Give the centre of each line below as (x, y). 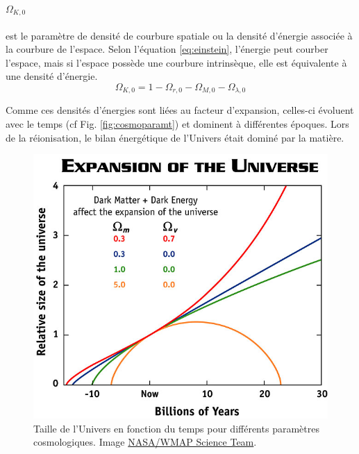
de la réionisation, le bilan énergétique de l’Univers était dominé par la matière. (175, 137)
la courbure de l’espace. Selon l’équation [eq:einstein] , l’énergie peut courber (167, 49)
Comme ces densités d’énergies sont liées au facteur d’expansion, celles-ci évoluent (180, 110)
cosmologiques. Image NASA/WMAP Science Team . (145, 442)
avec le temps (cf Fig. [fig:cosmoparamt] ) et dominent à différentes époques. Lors (177, 124)
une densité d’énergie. (52, 76)
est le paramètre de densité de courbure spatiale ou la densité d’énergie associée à (179, 35)
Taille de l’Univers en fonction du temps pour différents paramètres (176, 428)
